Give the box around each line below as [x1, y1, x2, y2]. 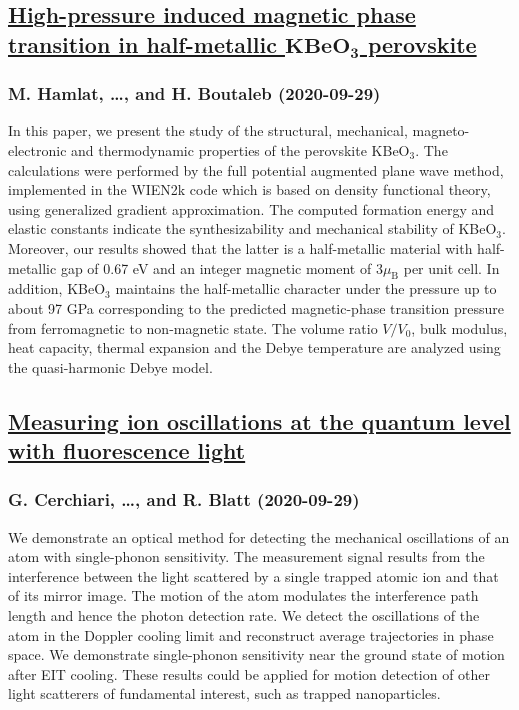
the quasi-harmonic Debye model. [8, 356, 213, 377]
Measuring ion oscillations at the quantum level [8, 405, 511, 436]
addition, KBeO [8, 278, 106, 299]
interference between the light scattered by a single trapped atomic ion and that [8, 565, 499, 586]
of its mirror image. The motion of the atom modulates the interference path [8, 585, 479, 606]
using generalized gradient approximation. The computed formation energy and [8, 198, 495, 219]
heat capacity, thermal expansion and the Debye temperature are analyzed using [8, 337, 501, 358]
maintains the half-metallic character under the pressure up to [115, 278, 497, 299]
